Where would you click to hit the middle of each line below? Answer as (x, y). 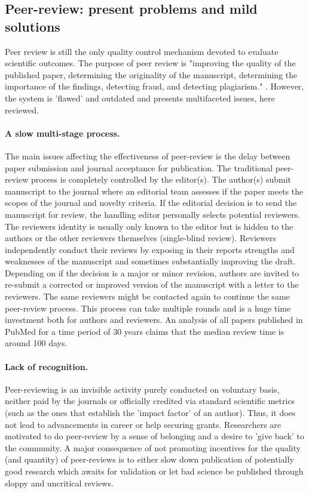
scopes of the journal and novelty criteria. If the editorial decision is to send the (151, 203)
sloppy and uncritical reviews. (59, 483)
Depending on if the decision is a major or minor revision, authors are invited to (152, 272)
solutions (33, 26)
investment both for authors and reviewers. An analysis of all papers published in (154, 320)
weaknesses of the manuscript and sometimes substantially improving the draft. (150, 261)
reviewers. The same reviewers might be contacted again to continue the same (147, 296)
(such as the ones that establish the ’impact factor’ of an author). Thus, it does (150, 413)
